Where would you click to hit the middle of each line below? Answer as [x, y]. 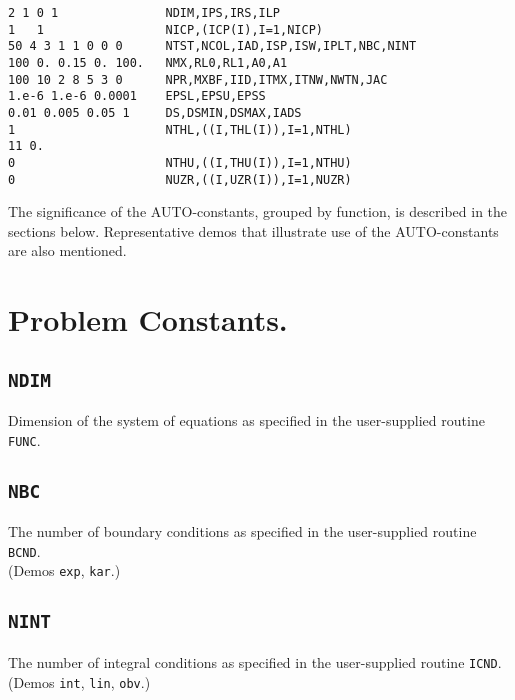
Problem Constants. [148, 319]
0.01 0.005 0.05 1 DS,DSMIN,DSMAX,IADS [155, 112]
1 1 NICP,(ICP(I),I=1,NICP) [165, 29]
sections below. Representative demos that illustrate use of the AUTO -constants [253, 230]
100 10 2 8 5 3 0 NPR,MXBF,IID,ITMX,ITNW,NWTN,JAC [198, 79]
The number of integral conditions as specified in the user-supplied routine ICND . [255, 661]
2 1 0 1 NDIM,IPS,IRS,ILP [144, 13]
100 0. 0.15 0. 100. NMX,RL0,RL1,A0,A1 [148, 62]
